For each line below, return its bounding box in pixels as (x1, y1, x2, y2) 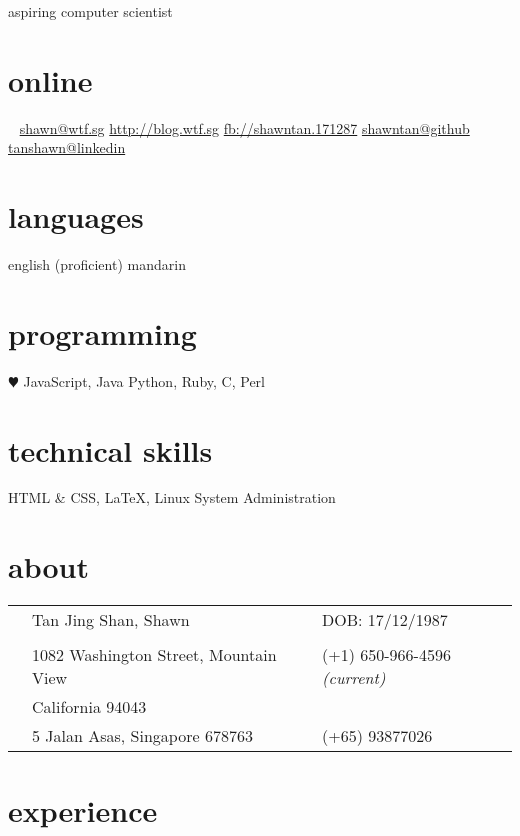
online (8, 59, 93, 100)
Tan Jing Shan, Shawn (32, 608, 190, 632)
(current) (322, 666, 386, 690)
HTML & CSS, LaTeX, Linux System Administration (8, 487, 336, 508)
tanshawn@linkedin (8, 137, 126, 158)
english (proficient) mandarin (8, 254, 186, 275)
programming (8, 312, 197, 353)
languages (8, 196, 144, 237)
